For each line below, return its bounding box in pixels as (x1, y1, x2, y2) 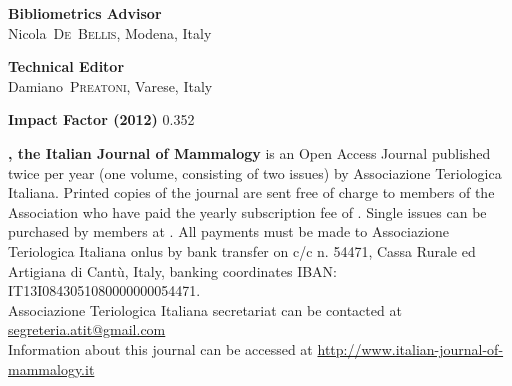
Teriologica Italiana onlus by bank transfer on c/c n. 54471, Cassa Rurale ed (8, 240, 476, 261)
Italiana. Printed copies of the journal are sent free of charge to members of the (8, 182, 495, 203)
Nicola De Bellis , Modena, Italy (8, 22, 212, 43)
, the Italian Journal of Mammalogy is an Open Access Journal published (8, 142, 491, 163)
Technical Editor (8, 56, 125, 77)
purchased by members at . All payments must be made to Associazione (8, 221, 450, 242)
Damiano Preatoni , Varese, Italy (8, 75, 213, 96)
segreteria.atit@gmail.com (8, 319, 166, 340)
